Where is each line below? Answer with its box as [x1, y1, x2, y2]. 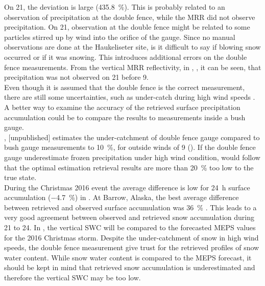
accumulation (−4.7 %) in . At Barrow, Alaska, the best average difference [4, 192, 239, 203]
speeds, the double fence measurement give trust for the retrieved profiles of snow [4, 242, 259, 253]
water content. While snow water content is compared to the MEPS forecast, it [4, 252, 252, 262]
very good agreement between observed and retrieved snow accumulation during [4, 212, 254, 223]
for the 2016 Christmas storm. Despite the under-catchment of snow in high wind [4, 232, 259, 243]
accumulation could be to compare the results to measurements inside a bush [4, 112, 246, 122]
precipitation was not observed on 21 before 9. [4, 72, 149, 82]
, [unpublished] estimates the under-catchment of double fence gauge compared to [4, 131, 260, 142]
